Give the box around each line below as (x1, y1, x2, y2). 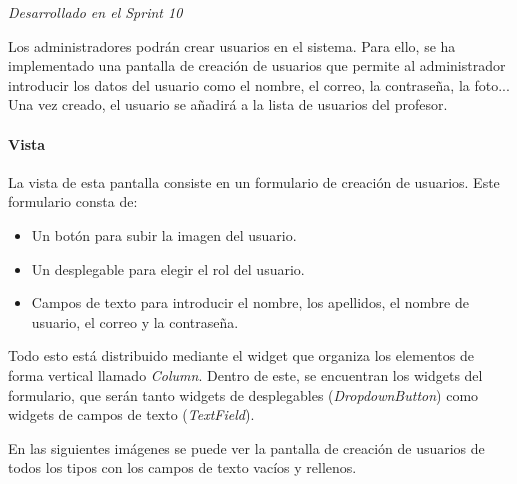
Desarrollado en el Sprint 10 (8, 2, 183, 22)
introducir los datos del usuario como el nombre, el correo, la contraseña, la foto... (8, 74, 510, 95)
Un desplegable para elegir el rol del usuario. (31, 258, 305, 279)
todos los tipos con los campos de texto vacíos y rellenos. (8, 457, 357, 478)
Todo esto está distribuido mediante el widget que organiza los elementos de (8, 345, 474, 366)
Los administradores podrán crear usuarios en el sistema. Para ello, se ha (8, 35, 456, 56)
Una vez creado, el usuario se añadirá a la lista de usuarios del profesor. (8, 94, 448, 115)
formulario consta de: (8, 191, 138, 212)
